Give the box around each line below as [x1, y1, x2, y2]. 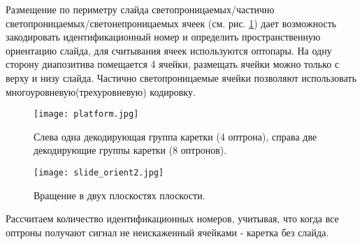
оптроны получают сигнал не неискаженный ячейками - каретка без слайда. [6, 224, 329, 239]
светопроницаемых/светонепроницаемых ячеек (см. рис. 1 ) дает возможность [6, 15, 337, 30]
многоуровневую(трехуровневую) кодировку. [6, 84, 196, 99]
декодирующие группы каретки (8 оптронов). [34, 143, 227, 157]
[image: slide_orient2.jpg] [34, 168, 164, 178]
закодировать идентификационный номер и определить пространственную [6, 29, 321, 44]
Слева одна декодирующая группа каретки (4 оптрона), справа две [34, 129, 317, 143]
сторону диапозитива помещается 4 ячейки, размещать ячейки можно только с [6, 57, 340, 71]
